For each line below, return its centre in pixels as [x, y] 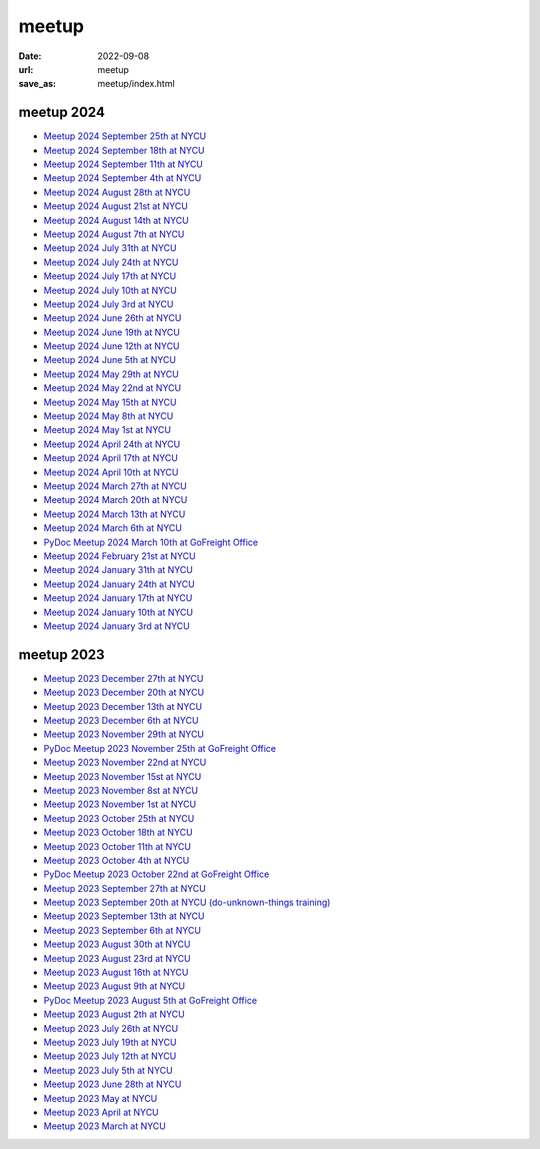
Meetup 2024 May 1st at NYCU [107, 430]
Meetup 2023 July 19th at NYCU [110, 1042]
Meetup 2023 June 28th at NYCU [112, 1084]
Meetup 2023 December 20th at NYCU [124, 692]
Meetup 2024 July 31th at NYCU [110, 248]
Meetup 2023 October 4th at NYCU [116, 860]
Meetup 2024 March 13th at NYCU [114, 514]
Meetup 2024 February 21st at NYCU [119, 556]
